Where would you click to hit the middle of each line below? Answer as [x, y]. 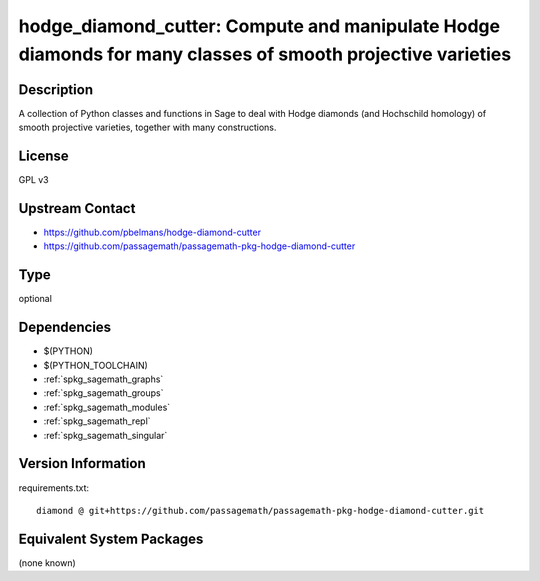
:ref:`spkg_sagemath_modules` [107, 407]
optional [35, 299]
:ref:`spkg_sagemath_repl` [97, 421]
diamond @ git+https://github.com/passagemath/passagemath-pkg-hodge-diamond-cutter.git [260, 510]
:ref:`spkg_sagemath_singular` [105, 435]
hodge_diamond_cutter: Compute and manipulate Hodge [259, 26]
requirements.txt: [54, 487]
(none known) [47, 562]
